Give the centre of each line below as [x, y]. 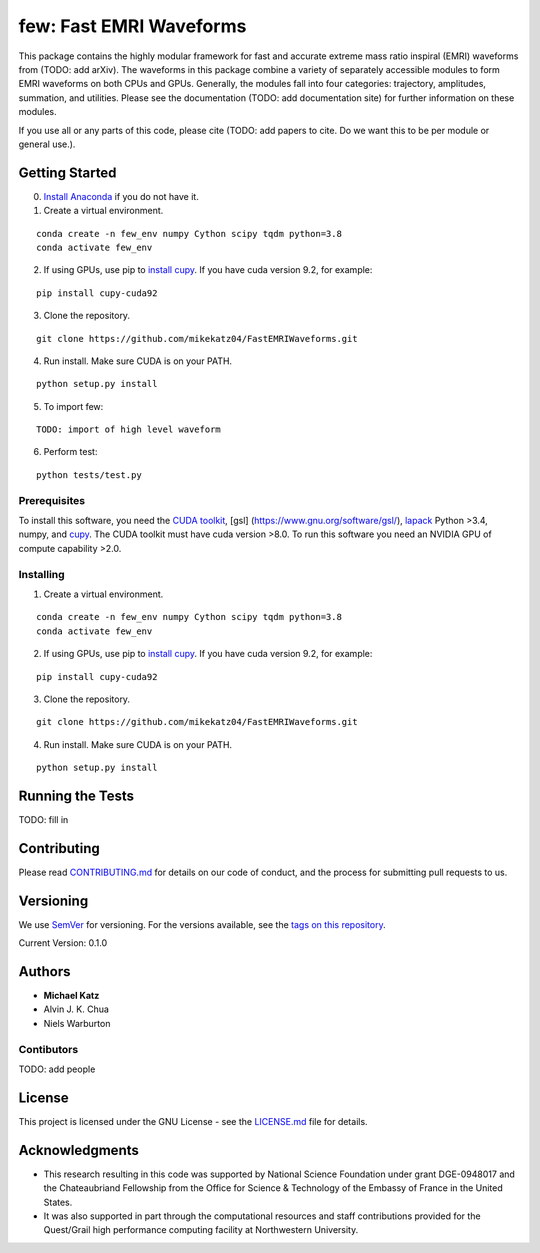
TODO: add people [57, 1069]
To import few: [73, 406]
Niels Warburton [77, 1023]
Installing [41, 574]
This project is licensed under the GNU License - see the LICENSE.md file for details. [193, 1121]
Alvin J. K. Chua [76, 1009]
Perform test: [70, 452]
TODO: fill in [43, 819]
